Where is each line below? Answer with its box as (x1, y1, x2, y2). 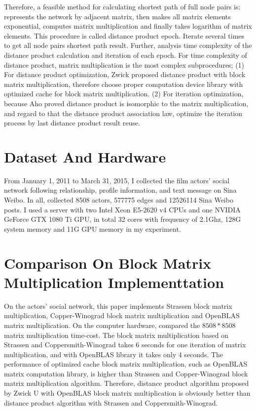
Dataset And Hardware (4, 146, 166, 166)
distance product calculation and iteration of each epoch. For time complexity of (4, 49, 247, 60)
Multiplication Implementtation (4, 272, 224, 292)
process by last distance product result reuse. (4, 118, 140, 128)
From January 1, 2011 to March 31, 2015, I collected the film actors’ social (4, 175, 230, 185)
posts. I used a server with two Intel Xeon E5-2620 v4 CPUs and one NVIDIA (4, 204, 241, 214)
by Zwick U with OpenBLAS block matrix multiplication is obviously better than (4, 388, 251, 398)
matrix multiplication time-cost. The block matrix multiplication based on (4, 329, 228, 340)
